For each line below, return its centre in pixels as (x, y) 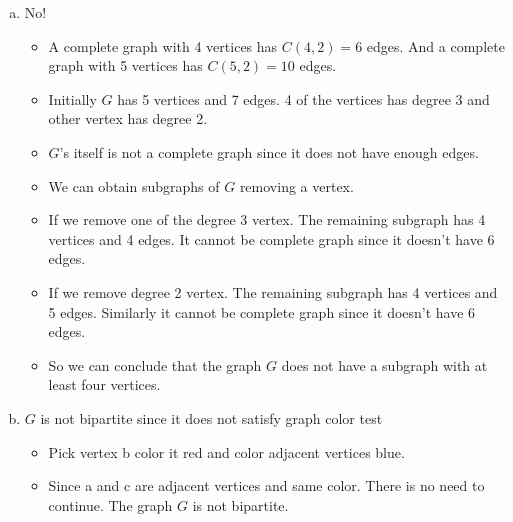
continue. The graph (110, 504)
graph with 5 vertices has (125, 65)
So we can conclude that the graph (155, 364)
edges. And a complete (435, 45)
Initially (72, 98)
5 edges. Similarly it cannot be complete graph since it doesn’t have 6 (262, 311)
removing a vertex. (296, 185)
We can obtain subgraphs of (134, 185)
